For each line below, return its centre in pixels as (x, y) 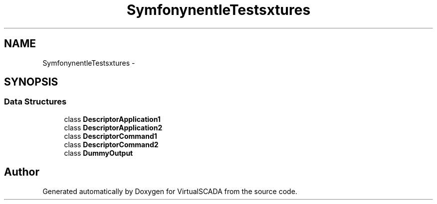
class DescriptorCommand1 (110, 136)
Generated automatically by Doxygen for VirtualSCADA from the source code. (170, 191)
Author (22, 172)
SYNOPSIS (31, 82)
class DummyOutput (99, 153)
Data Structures (35, 102)
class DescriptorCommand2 (111, 144)
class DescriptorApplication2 (113, 127)
